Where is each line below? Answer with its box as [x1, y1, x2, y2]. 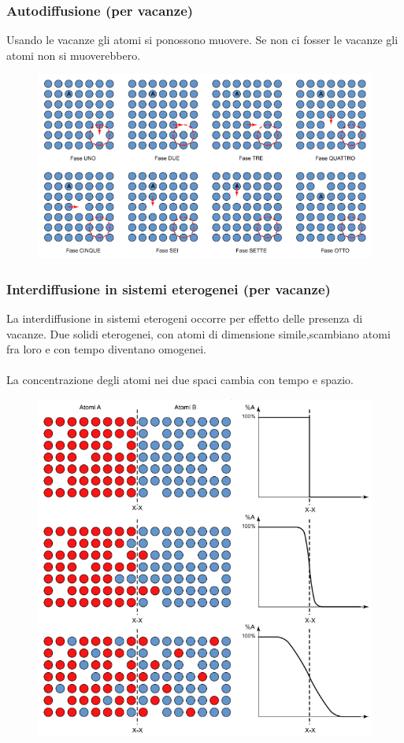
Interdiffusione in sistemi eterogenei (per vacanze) [6, 279, 331, 298]
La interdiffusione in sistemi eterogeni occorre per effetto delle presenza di [6, 309, 363, 326]
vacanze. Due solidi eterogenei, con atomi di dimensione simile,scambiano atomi [6, 325, 391, 342]
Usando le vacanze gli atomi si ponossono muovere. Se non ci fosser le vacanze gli [6, 31, 398, 48]
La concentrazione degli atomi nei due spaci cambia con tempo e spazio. [6, 371, 354, 388]
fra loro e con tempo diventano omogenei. [6, 341, 207, 357]
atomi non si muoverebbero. [6, 46, 141, 63]
